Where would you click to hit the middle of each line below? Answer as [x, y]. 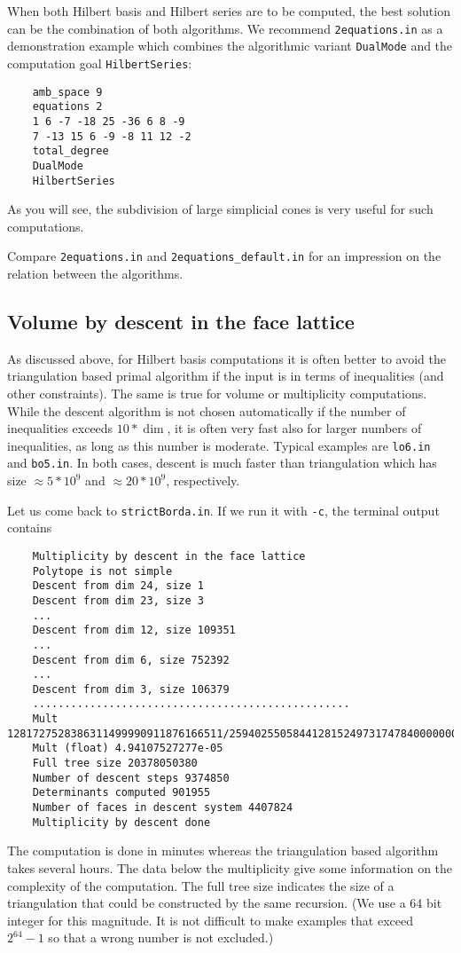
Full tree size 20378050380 [115, 764]
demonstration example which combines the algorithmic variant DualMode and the [230, 46]
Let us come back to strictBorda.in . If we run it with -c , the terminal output [223, 510]
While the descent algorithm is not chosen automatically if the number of [207, 410]
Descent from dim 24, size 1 [118, 586]
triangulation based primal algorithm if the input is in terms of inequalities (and [226, 376]
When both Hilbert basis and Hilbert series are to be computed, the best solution [229, 11]
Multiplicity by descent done [121, 822]
